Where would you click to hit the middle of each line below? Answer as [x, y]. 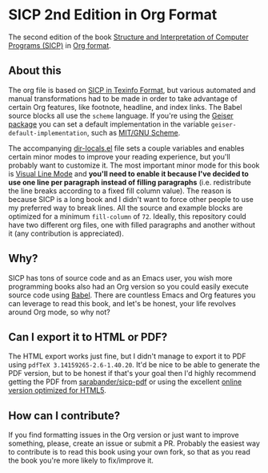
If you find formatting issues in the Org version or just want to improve [124, 435]
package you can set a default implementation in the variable [109, 124]
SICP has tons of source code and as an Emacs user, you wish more [121, 277]
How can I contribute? [64, 416]
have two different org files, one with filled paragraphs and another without [132, 224]
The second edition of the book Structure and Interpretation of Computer [129, 37]
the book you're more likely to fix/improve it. [81, 461]
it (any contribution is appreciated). [66, 233]
